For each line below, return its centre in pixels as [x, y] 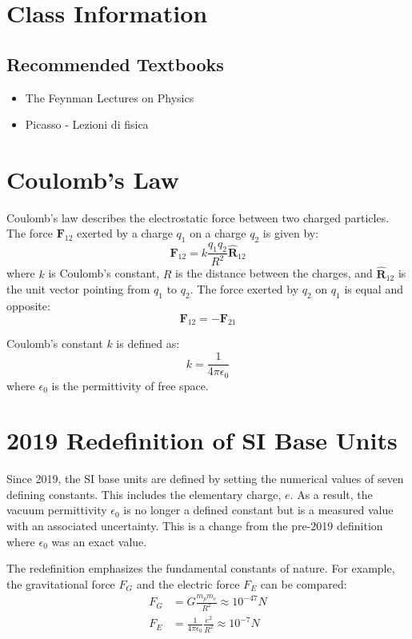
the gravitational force [61, 583]
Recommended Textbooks [115, 64]
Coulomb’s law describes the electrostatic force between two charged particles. [198, 217]
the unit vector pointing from [78, 289]
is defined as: [148, 343]
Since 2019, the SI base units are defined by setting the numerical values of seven [205, 479]
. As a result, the [331, 494]
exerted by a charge [125, 233]
